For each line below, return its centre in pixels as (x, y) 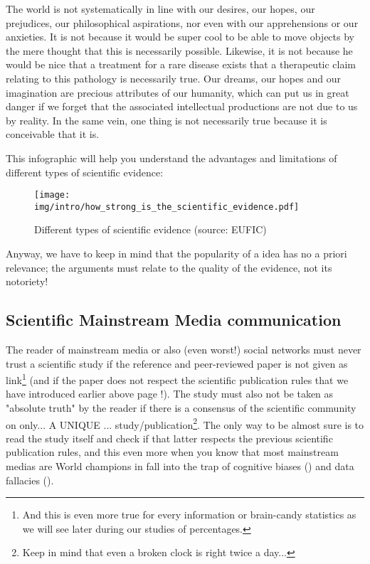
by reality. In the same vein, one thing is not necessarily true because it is (166, 120)
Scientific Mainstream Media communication (174, 320)
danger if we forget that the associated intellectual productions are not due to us (182, 106)
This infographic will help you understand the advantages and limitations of (171, 158)
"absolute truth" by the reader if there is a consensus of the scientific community (181, 408)
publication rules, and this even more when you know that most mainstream (172, 452)
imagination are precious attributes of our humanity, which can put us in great (178, 92)
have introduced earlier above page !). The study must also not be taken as (170, 394)
